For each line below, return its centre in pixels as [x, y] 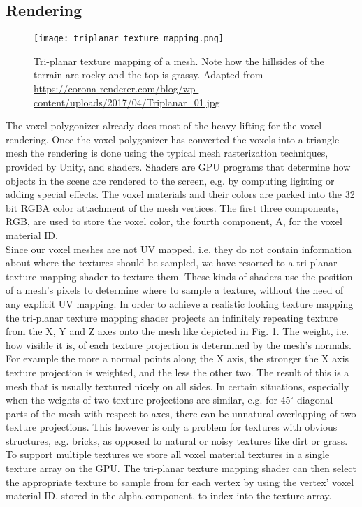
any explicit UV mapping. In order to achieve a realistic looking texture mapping [180, 303]
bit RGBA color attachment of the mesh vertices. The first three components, [172, 207]
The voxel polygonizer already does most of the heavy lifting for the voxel [164, 126]
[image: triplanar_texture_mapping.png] [129, 39]
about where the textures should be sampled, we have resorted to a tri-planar [172, 263]
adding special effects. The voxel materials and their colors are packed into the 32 [180, 194]
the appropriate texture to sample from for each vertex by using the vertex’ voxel [180, 481]
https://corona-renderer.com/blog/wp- [116, 88]
